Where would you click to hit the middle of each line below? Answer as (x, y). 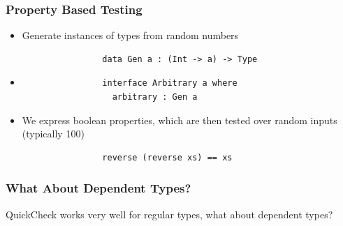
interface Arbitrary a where (170, 83)
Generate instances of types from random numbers (130, 35)
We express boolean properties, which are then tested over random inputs (180, 120)
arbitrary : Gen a (155, 97)
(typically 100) (53, 134)
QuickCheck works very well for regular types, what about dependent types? (169, 214)
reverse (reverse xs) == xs (167, 157)
